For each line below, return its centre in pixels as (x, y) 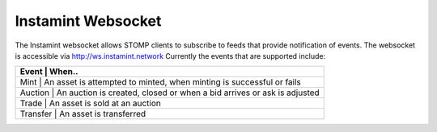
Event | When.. (49, 72)
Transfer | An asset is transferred (83, 114)
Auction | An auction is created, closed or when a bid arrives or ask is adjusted (170, 93)
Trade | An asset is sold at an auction (90, 103)
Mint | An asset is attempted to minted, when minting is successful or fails (160, 82)
